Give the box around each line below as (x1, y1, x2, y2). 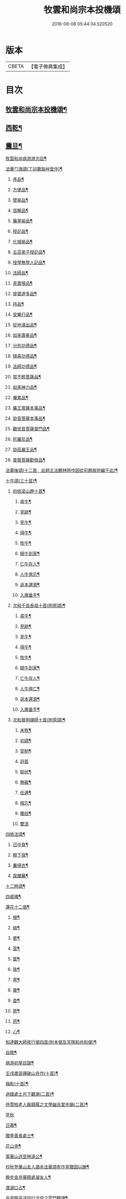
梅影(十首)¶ (5, 1081, 29, 1086)
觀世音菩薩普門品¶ (12, 426, 50, 432)
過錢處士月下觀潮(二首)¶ (5, 1091, 54, 1097)
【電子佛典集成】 (28, 63, 68, 70)
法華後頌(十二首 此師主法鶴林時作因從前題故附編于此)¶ (5, 468, 118, 474)
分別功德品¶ (12, 343, 37, 349)
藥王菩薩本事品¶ (12, 405, 46, 411)
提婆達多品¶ (12, 291, 37, 296)
